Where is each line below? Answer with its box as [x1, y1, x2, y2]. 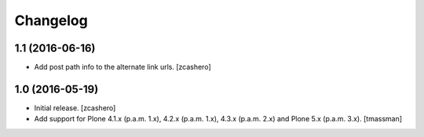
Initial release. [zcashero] [34, 103, 116, 113]
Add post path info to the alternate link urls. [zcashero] [34, 63, 211, 72]
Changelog [14, 12, 88, 29]
